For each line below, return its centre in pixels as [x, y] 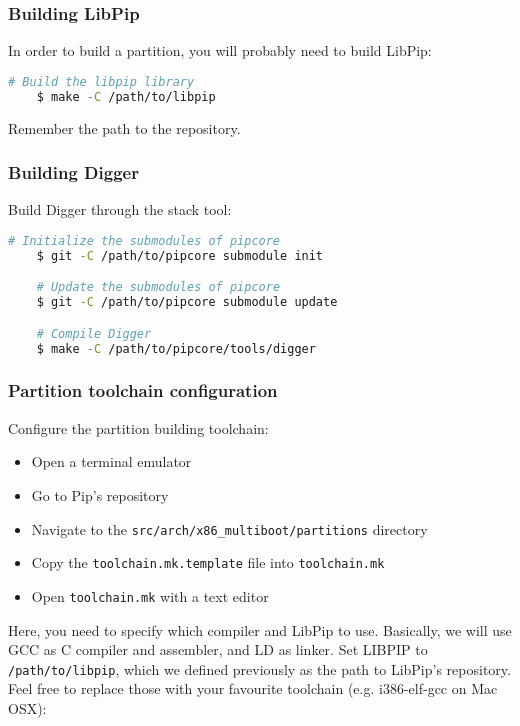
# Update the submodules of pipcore [158, 287]
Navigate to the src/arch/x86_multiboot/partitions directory [229, 528]
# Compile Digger [94, 333]
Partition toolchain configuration [143, 390]
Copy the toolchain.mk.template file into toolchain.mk [208, 562]
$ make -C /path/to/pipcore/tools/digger [176, 348]
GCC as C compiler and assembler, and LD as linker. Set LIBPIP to [218, 649]
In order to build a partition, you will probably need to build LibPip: [220, 50]
